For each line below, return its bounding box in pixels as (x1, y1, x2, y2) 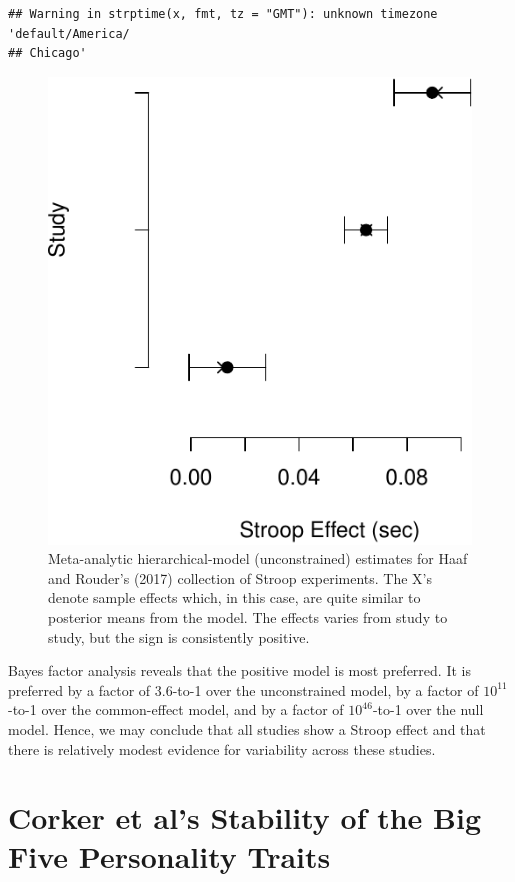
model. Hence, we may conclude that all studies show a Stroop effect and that (8, 718, 486, 739)
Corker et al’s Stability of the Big (8, 797, 482, 838)
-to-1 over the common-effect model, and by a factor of (8, 699, 344, 720)
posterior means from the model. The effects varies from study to (48, 606, 448, 627)
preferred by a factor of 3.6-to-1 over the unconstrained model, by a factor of (8, 679, 479, 700)
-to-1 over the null (372, 699, 484, 720)
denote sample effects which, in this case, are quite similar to (48, 587, 421, 608)
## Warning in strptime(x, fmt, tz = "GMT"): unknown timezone (8, 7, 438, 21)
